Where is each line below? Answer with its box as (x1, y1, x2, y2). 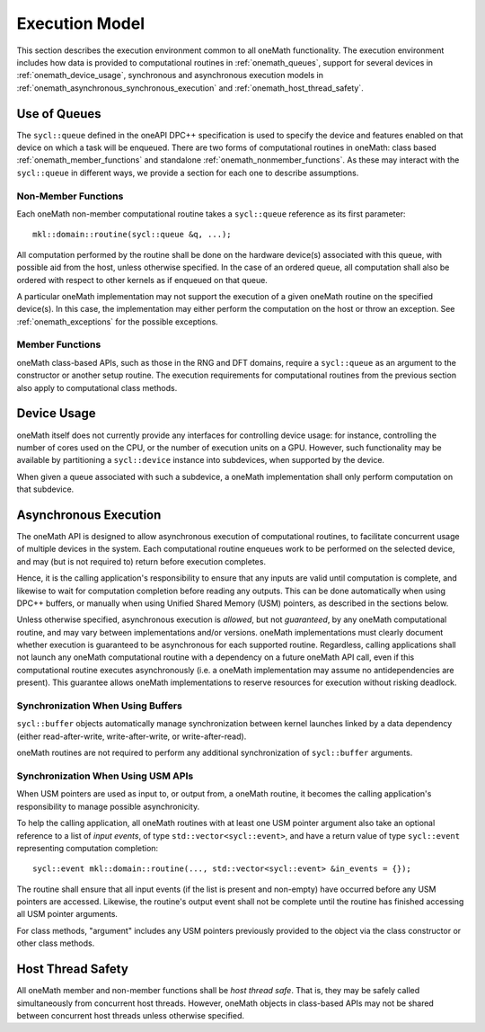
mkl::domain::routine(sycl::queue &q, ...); (32, 229, 233, 240)
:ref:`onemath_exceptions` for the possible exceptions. (16, 316, 219, 327)
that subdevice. (16, 484, 75, 494)
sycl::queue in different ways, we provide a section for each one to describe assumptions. (16, 167, 359, 178)
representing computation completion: (16, 842, 159, 853)
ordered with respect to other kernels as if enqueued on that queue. (16, 274, 269, 285)
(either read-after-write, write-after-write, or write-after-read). (16, 731, 247, 742)
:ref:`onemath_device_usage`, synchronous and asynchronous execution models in (16, 70, 323, 81)
